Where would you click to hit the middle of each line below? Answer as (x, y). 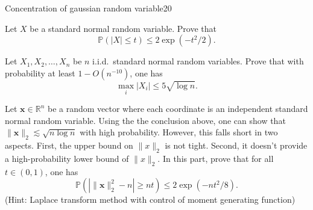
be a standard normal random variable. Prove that (123, 28)
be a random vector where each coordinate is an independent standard (178, 109)
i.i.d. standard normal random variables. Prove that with (198, 61)
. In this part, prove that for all (216, 158)
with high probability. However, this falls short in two (179, 132)
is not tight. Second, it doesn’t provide (236, 145)
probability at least (40, 73)
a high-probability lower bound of (67, 158)
